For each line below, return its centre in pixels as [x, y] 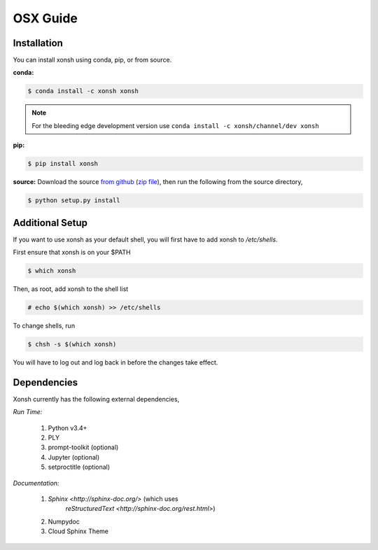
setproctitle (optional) [79, 467]
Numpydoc [64, 521]
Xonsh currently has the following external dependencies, [96, 399]
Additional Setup [50, 223]
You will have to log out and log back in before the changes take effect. [115, 362]
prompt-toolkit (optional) [83, 447]
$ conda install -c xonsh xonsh [83, 91]
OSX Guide [45, 18]
